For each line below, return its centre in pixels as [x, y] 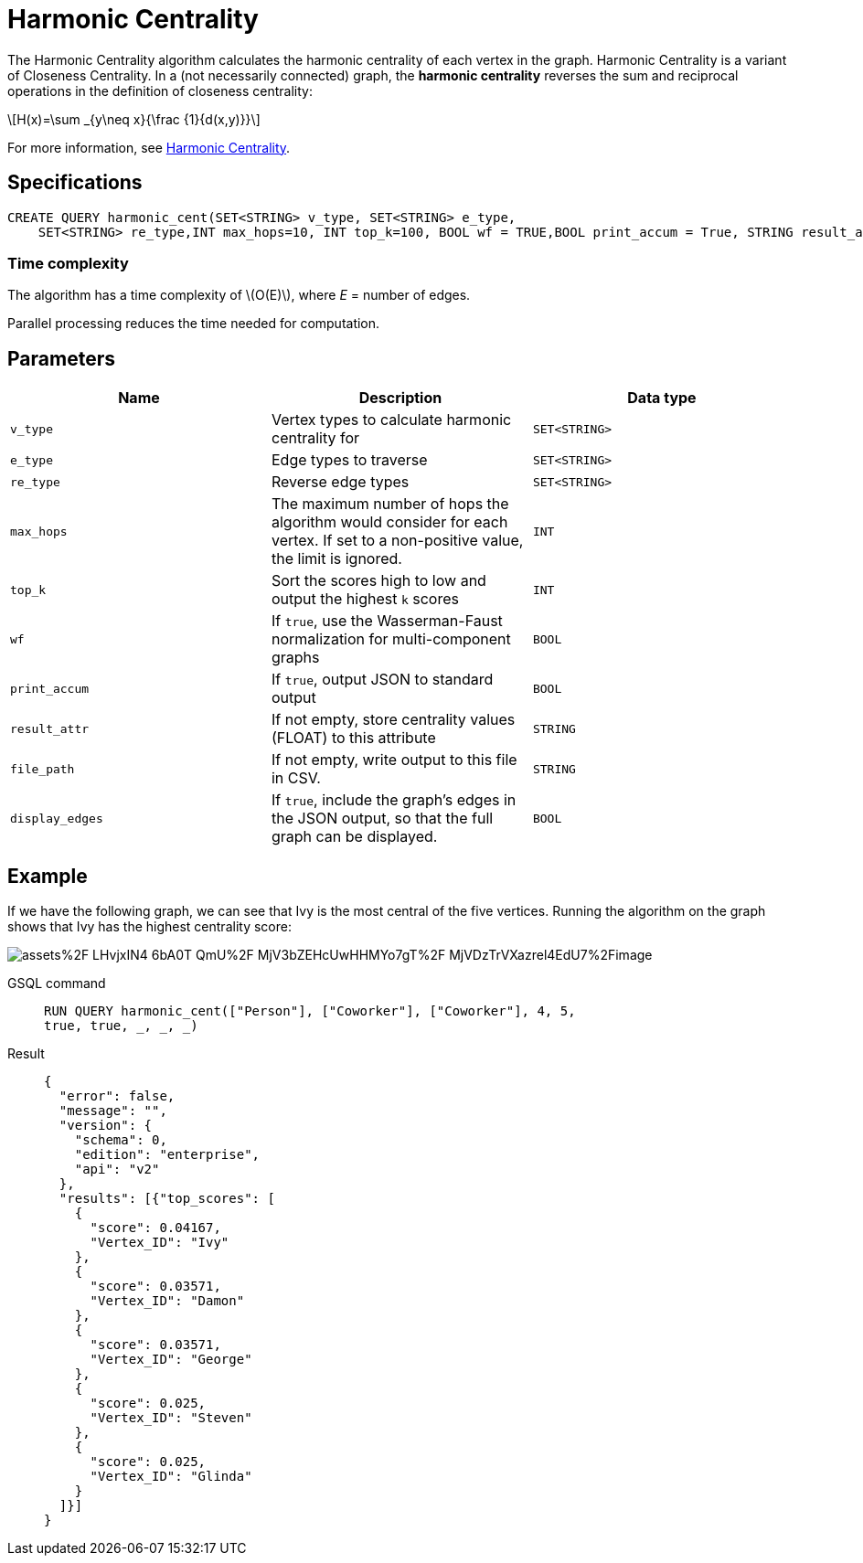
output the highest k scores [365, 599]
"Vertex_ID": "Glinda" [171, 1477]
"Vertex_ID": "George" [171, 1360]
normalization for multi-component [391, 639]
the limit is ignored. [336, 559]
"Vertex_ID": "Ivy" [160, 1243]
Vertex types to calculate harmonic [391, 420]
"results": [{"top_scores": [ [167, 1199]
